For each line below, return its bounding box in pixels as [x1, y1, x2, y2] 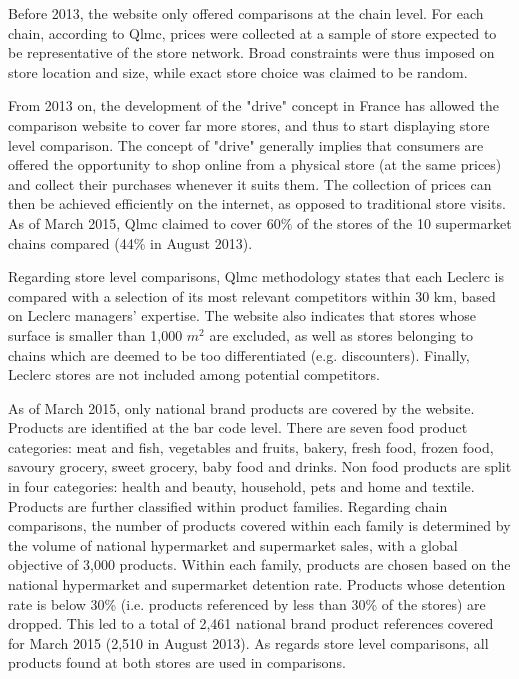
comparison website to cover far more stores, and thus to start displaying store [8, 114, 490, 135]
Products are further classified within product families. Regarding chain [8, 495, 448, 516]
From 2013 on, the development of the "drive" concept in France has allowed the [8, 95, 499, 116]
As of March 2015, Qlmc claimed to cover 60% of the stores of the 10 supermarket [8, 212, 512, 233]
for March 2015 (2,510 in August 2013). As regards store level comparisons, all [8, 632, 489, 653]
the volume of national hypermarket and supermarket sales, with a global [8, 534, 458, 555]
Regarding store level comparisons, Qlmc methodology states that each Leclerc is [8, 266, 504, 287]
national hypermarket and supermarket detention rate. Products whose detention [8, 574, 506, 595]
